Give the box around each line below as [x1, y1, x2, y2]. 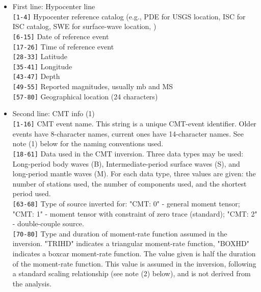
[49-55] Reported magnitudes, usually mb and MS [12, 81, 173, 92]
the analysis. [12, 278, 51, 288]
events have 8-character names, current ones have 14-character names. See [12, 128, 244, 139]
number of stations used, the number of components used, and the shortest [12, 178, 247, 189]
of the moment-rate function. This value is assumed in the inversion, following [12, 258, 256, 269]
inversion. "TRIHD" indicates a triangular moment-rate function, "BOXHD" [12, 238, 250, 249]
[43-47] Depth [12, 71, 60, 82]
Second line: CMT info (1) [12, 108, 95, 119]
